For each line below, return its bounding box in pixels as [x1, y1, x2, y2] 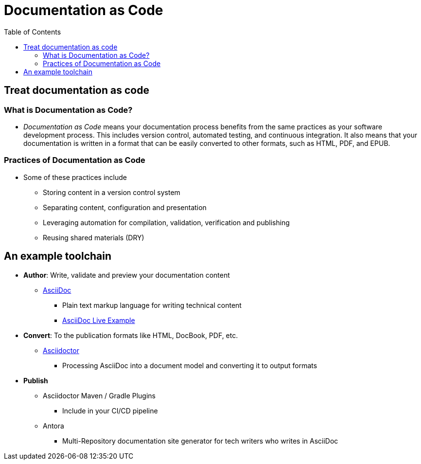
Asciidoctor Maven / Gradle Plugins [43, 391, 156, 400]
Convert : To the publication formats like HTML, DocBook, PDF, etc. [23, 331, 238, 339]
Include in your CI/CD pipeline [62, 406, 158, 415]
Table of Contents [4, 27, 61, 36]
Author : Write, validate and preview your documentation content [23, 270, 230, 279]
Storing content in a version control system [43, 188, 180, 196]
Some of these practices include [23, 173, 127, 181]
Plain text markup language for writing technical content [62, 301, 242, 309]
